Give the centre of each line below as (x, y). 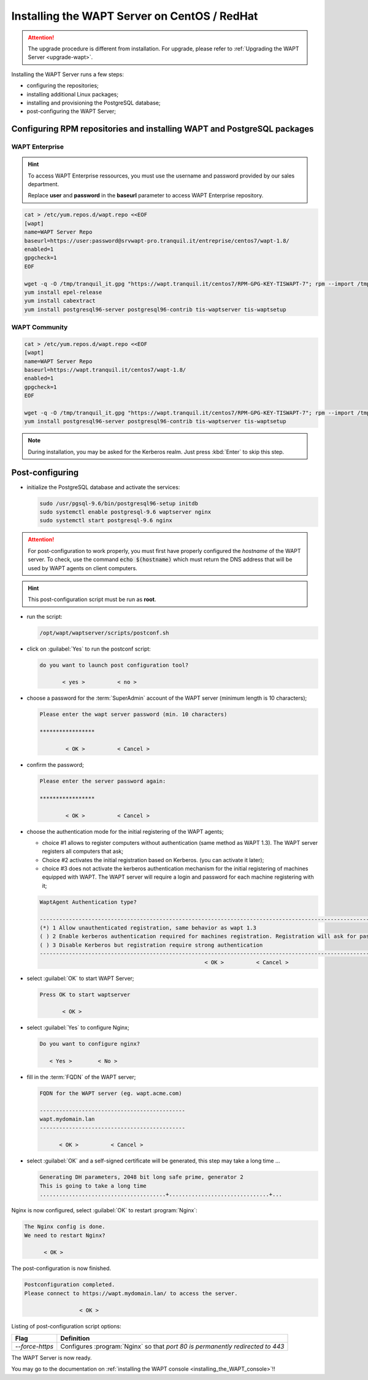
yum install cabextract (60, 301)
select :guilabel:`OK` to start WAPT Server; (80, 978)
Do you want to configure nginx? (90, 1044)
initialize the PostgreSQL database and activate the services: (103, 487)
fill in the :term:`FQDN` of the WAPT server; (81, 1077)
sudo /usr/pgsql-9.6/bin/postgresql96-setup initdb (119, 503)
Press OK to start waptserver (85, 994)
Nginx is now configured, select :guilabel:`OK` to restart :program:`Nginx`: (104, 1210)
